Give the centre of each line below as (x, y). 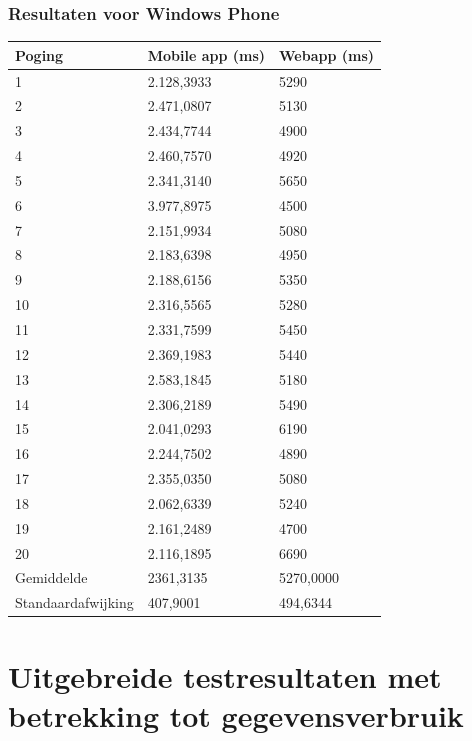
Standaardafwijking (74, 602)
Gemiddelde (51, 577)
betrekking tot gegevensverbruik (236, 714)
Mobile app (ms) (206, 54)
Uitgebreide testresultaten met (225, 675)
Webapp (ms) (327, 54)
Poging (39, 54)
